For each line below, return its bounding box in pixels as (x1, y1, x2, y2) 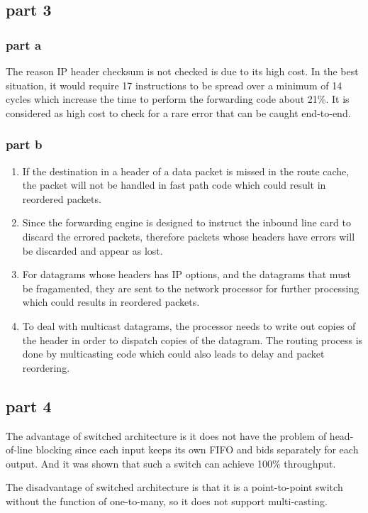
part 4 (6, 395, 52, 417)
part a (6, 35, 42, 53)
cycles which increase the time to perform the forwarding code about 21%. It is (6, 92, 350, 106)
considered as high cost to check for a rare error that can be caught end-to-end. (6, 105, 351, 120)
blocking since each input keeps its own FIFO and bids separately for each (35, 442, 359, 457)
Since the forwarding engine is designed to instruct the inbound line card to (22, 215, 351, 230)
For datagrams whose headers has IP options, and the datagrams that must (22, 267, 351, 282)
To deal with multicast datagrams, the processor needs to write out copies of (22, 318, 356, 333)
